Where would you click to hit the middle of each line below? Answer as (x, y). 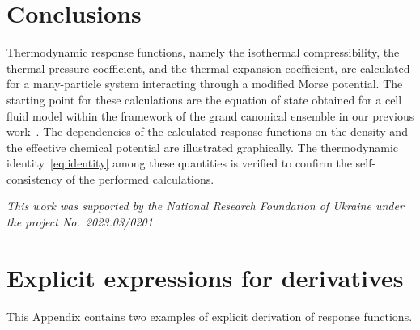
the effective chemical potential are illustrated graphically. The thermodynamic (203, 147)
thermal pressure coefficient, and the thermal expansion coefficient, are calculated (208, 68)
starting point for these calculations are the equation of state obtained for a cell (204, 99)
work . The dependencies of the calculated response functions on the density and (207, 131)
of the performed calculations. (140, 178)
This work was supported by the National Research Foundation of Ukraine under (205, 206)
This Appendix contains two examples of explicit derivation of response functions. (210, 316)
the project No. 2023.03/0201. (82, 222)
